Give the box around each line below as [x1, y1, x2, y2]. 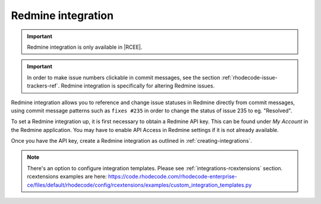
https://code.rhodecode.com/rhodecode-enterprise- [108, 173, 237, 180]
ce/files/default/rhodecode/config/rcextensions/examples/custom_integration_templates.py [27, 181, 252, 189]
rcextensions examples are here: [27, 173, 107, 180]
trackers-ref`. [27, 82, 60, 89]
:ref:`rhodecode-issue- [221, 74, 278, 81]
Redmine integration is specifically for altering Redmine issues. [61, 82, 215, 89]
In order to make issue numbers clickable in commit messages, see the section [27, 74, 221, 81]
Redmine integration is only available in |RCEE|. [27, 43, 143, 51]
